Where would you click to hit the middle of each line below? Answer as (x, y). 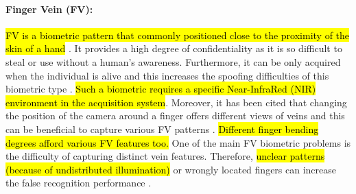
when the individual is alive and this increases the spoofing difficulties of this (167, 75)
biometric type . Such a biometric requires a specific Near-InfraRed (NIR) (161, 89)
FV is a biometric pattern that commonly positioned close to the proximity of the (178, 35)
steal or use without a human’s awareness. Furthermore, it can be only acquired (173, 61)
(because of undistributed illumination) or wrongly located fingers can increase (171, 169)
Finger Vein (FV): (49, 9)
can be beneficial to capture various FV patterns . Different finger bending (162, 129)
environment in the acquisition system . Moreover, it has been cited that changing (176, 102)
